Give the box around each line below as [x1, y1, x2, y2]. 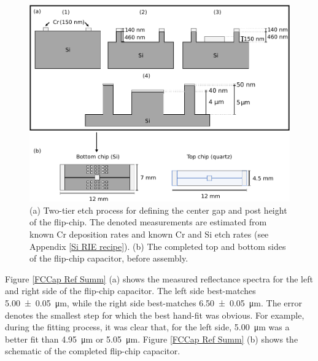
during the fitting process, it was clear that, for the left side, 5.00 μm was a [5, 320, 290, 333]
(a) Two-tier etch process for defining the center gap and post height [29, 203, 287, 216]
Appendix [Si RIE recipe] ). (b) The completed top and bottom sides [29, 239, 286, 252]
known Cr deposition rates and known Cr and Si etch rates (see [29, 227, 269, 240]
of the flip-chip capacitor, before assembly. [29, 252, 188, 265]
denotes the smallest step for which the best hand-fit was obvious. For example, [5, 308, 304, 321]
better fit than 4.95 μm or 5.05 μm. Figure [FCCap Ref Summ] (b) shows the [5, 332, 298, 345]
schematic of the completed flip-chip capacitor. [5, 344, 180, 357]
